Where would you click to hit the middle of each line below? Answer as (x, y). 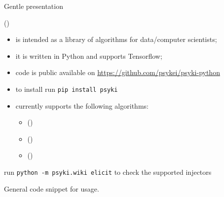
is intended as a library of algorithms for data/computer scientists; (116, 39)
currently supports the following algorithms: (82, 105)
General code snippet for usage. (52, 188)
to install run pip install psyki (67, 89)
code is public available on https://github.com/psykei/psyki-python (118, 72)
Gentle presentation (34, 6)
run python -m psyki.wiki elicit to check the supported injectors (108, 172)
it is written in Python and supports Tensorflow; (89, 56)
